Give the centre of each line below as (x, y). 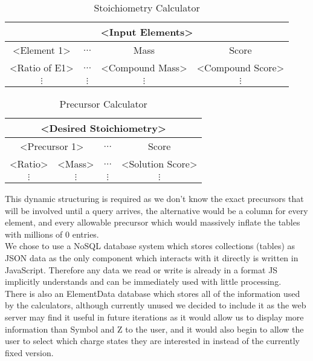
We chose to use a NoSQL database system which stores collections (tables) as (150, 246)
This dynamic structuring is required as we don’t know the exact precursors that (154, 198)
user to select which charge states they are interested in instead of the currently (152, 341)
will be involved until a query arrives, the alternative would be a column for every (156, 210)
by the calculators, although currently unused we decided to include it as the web (156, 305)
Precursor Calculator (103, 104)
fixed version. (29, 352)
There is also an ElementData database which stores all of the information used (153, 293)
